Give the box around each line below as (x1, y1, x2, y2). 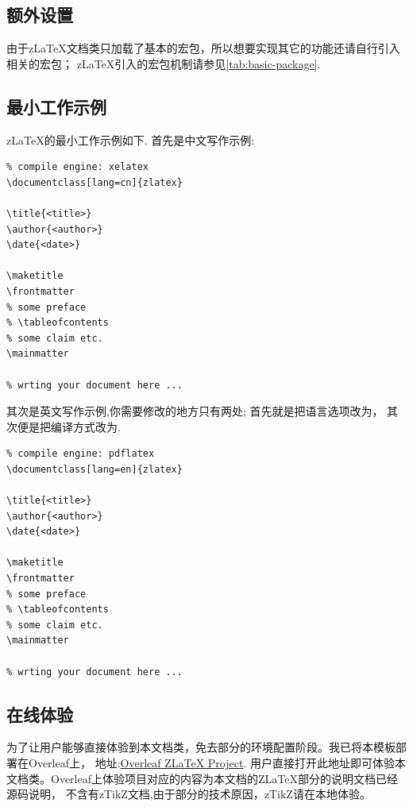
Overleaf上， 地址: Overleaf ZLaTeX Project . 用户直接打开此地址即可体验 (28, 754, 395, 770)
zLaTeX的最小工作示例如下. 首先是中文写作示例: (6, 131, 255, 148)
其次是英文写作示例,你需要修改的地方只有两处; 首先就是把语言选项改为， (6, 403, 384, 419)
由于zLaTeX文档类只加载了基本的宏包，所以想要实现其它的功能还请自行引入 (6, 40, 400, 56)
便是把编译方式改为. (17, 418, 121, 434)
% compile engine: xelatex (6, 161, 149, 173)
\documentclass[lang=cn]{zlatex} (6, 176, 183, 188)
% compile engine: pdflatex (6, 448, 155, 460)
